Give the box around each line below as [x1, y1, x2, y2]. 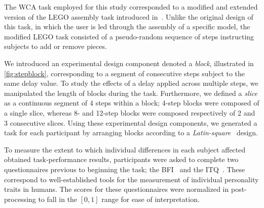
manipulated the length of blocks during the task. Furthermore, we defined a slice [4, 87, 257, 98]
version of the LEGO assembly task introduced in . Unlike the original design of [4, 11, 253, 22]
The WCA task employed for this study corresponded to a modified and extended [4, 2, 258, 12]
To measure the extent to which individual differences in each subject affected [4, 144, 246, 154]
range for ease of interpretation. [101, 193, 200, 204]
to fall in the [38, 193, 78, 204]
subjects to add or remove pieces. [4, 41, 107, 51]
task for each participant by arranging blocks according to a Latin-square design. [4, 127, 258, 138]
